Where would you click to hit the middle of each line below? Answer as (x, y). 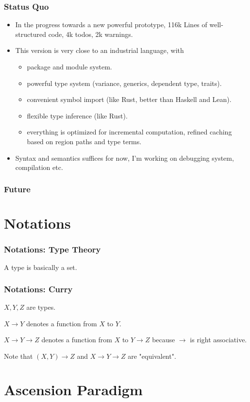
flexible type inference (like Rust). (77, 115)
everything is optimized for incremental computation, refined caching (129, 132)
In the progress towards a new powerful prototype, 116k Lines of (111, 25)
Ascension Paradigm (73, 389)
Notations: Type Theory (52, 249)
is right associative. (218, 340)
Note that (18, 356)
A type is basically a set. (41, 267)
